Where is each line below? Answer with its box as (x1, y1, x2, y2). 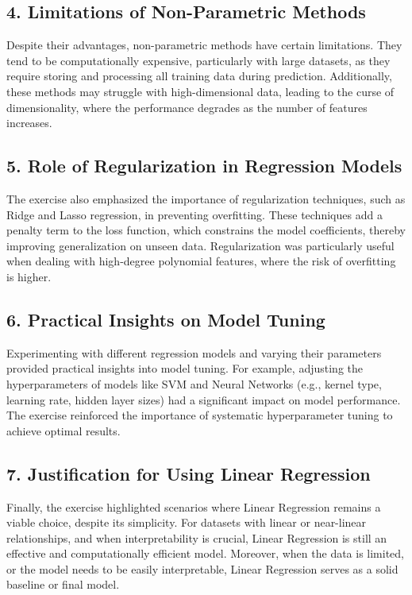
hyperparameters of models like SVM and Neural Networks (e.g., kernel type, (6, 375, 382, 392)
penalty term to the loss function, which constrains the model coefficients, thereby (6, 222, 406, 238)
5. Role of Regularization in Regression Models (6, 153, 402, 178)
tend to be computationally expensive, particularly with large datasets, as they (6, 52, 391, 68)
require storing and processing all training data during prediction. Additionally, (6, 68, 392, 84)
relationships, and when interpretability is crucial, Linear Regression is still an (6, 529, 387, 546)
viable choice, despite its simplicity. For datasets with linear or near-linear (6, 514, 367, 531)
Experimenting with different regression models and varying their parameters (6, 344, 382, 361)
